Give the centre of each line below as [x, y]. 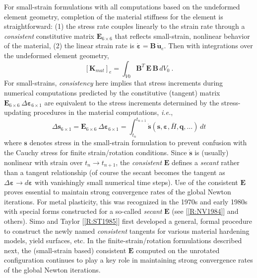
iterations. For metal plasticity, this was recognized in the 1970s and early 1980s [126, 201]
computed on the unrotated [178, 250]
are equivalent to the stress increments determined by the [132, 102]
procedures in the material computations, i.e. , [103, 112]
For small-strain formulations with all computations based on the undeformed [122, 6]
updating [18, 112]
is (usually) [212, 152]
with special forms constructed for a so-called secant [83, 211]
